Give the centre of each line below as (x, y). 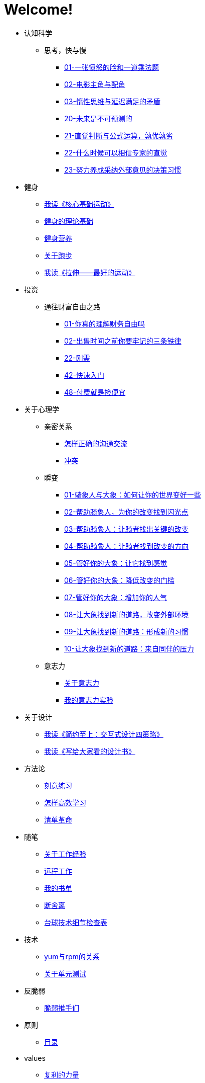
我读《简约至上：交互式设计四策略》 (104, 734)
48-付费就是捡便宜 (95, 392)
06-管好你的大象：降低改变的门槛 (119, 580)
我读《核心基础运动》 (79, 204)
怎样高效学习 (65, 802)
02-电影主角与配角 (95, 84)
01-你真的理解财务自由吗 (105, 323)
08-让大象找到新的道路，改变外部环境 (126, 614)
